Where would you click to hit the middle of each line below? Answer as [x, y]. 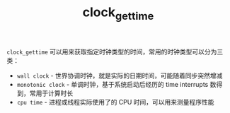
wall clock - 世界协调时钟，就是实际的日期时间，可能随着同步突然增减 [120, 76]
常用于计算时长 [51, 93]
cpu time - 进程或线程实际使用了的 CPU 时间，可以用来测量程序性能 [115, 102]
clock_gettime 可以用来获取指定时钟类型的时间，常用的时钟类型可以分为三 [115, 52]
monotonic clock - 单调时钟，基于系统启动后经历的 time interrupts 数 [116, 84]
